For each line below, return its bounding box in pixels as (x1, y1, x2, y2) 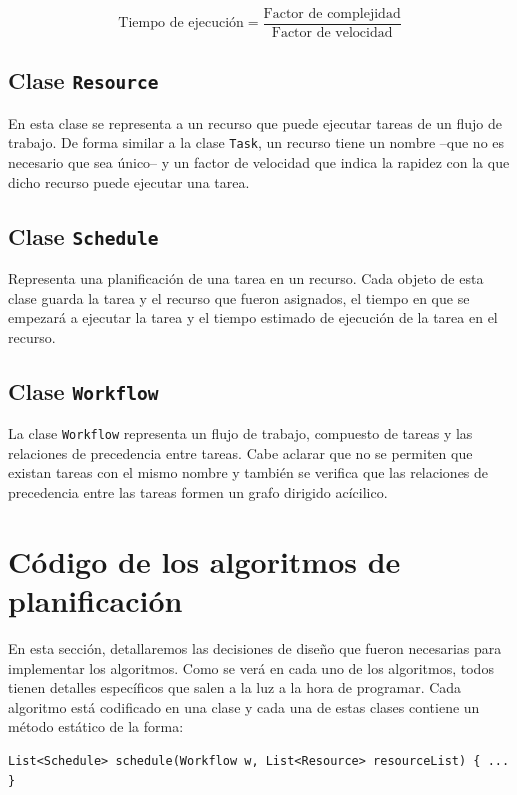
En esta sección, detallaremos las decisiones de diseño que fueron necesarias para (8, 637, 502, 658)
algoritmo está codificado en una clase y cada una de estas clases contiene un (8, 696, 480, 717)
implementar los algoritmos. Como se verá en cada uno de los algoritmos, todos (8, 657, 494, 678)
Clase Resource (8, 65, 159, 96)
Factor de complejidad (263, 7, 401, 21)
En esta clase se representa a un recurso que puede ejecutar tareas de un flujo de (8, 112, 502, 133)
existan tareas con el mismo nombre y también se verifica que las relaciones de (8, 462, 489, 483)
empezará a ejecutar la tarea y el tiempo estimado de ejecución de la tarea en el (8, 307, 498, 328)
